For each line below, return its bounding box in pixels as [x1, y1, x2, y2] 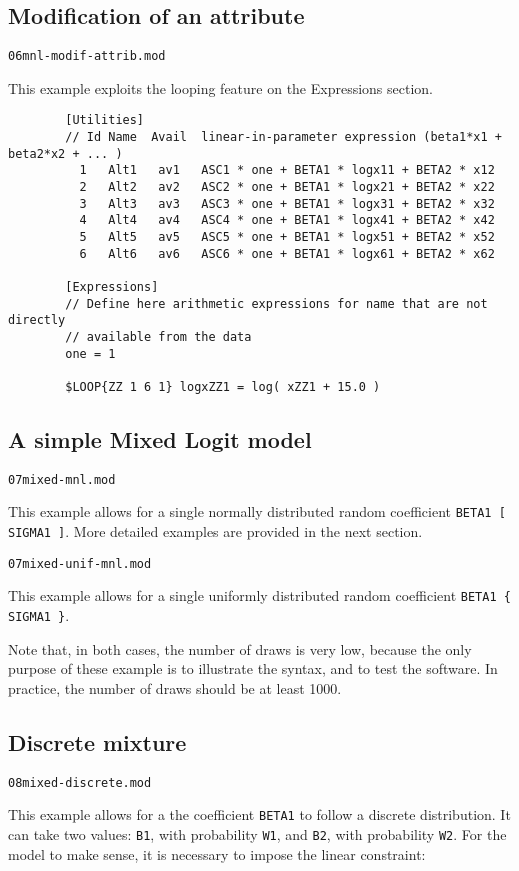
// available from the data [65, 329, 252, 344]
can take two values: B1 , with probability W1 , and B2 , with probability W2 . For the [8, 824, 507, 845]
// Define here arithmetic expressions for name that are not [65, 296, 488, 311]
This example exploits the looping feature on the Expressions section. [8, 77, 434, 98]
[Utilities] [65, 113, 145, 128]
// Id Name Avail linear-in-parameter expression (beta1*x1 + [65, 130, 502, 145]
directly [8, 313, 66, 328]
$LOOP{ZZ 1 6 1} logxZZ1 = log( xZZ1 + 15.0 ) [65, 379, 381, 394]
